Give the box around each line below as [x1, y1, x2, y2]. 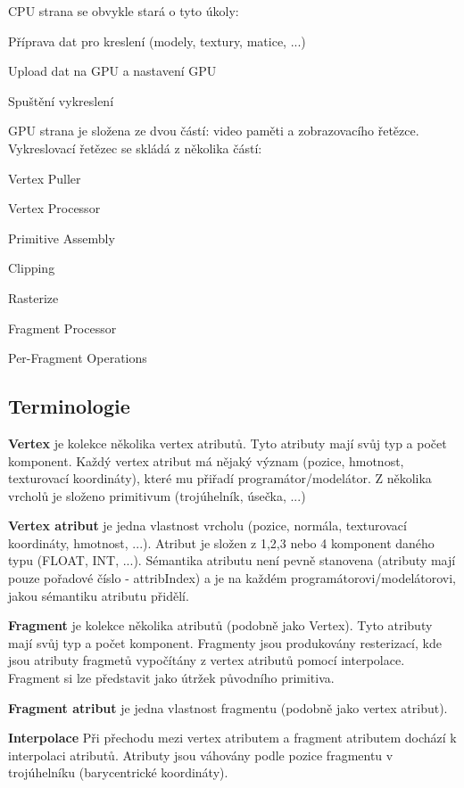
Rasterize [8, 288, 59, 307]
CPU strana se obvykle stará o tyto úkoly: [8, 2, 239, 20]
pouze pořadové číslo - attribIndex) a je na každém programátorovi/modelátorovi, [8, 569, 456, 587]
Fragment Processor [8, 318, 117, 337]
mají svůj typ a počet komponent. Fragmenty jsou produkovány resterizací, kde [8, 633, 442, 652]
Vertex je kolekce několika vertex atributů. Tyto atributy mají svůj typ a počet [8, 433, 447, 452]
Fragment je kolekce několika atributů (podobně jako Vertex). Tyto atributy [8, 616, 433, 635]
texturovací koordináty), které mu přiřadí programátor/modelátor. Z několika [8, 469, 432, 488]
